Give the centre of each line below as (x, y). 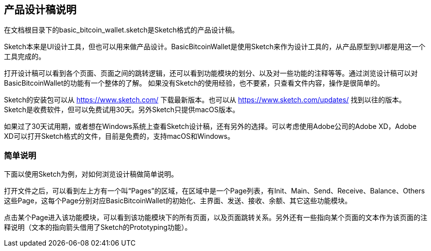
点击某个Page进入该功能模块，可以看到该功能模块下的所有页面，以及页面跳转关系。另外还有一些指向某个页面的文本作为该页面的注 (216, 218)
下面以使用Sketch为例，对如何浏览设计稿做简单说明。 (91, 174)
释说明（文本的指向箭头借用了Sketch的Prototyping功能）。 (98, 227)
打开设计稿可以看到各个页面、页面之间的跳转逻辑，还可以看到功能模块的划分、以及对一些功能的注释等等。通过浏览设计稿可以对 (211, 73)
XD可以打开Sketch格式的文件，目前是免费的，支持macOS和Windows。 (119, 136)
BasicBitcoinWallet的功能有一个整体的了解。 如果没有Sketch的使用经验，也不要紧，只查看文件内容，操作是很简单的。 (194, 83)
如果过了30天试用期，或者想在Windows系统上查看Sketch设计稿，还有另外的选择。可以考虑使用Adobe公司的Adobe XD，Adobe (210, 126)
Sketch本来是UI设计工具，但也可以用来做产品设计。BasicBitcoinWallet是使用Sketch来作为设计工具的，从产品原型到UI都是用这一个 (215, 47)
